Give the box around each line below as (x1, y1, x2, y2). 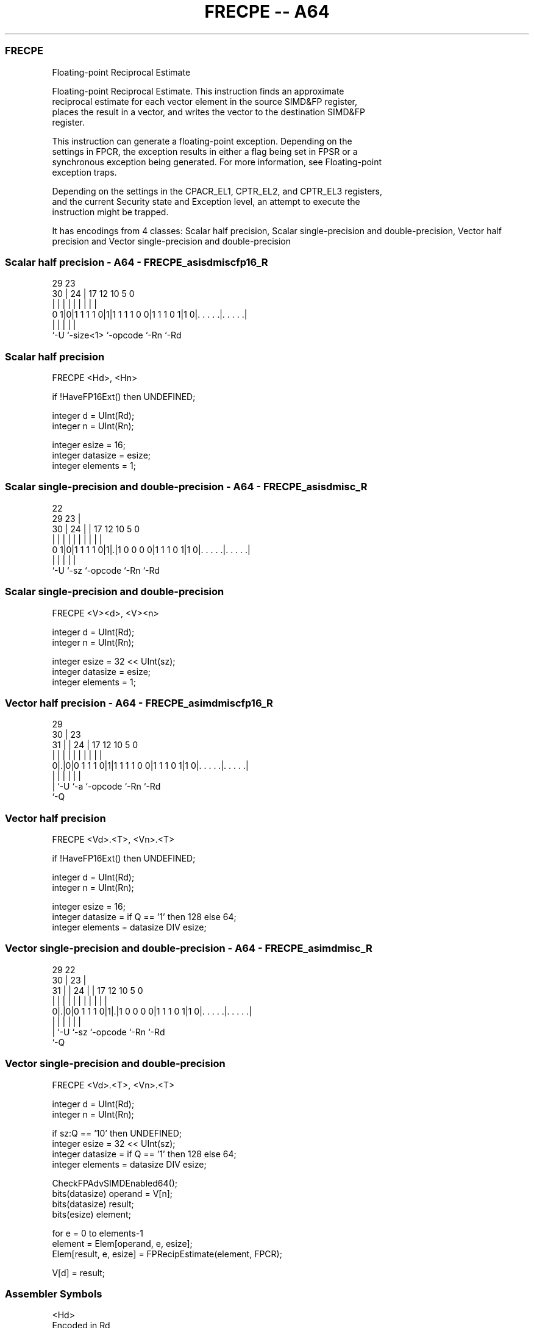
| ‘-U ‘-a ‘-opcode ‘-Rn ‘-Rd (52, 781, 161, 792)
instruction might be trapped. (52, 206, 169, 217)
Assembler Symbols (5, 1287, 102, 1300)
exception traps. (52, 166, 117, 177)
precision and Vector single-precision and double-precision (52, 235, 291, 246)
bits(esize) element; (52, 1208, 131, 1219)
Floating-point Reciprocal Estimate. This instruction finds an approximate (52, 85, 344, 96)
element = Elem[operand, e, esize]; (52, 1238, 193, 1249)
